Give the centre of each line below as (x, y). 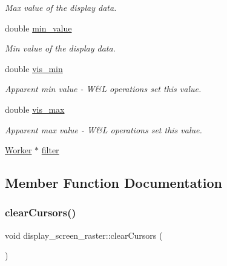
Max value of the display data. (61, 7)
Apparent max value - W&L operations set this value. (104, 129)
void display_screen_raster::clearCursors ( (84, 235)
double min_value (38, 28)
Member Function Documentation (114, 183)
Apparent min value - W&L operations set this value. (103, 89)
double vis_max (35, 109)
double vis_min (34, 68)
